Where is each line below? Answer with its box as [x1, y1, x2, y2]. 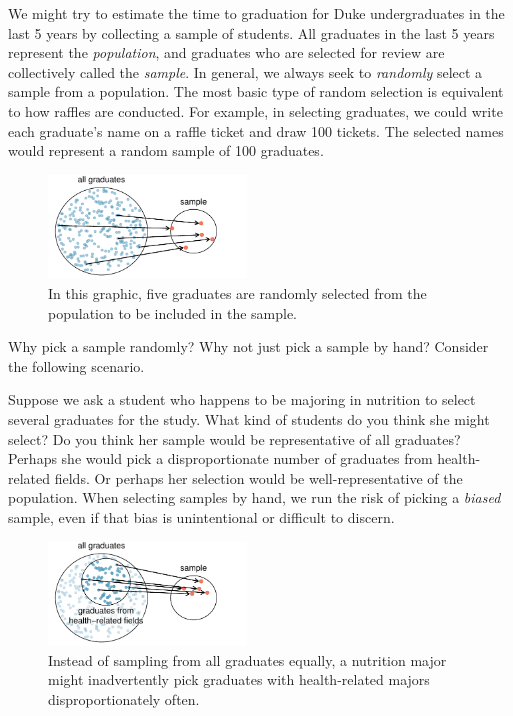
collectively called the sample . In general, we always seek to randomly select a [8, 61, 483, 82]
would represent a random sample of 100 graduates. [8, 140, 324, 161]
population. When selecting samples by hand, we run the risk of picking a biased [8, 487, 501, 508]
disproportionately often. [48, 688, 200, 709]
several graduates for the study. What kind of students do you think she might [8, 408, 490, 429]
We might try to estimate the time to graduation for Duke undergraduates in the [8, 3, 505, 23]
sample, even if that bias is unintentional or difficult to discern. [8, 506, 395, 527]
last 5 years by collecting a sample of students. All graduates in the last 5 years [8, 22, 495, 43]
